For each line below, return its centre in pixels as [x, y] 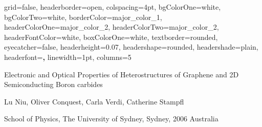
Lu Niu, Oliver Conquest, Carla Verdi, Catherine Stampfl [94, 101]
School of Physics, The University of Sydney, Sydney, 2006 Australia [111, 119]
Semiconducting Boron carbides [53, 84]
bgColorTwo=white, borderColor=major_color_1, [83, 17]
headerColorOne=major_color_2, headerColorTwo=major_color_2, [112, 27]
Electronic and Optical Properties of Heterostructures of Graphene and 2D [122, 74]
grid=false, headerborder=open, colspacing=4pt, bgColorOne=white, [113, 7]
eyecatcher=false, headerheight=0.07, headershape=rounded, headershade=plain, [131, 47]
